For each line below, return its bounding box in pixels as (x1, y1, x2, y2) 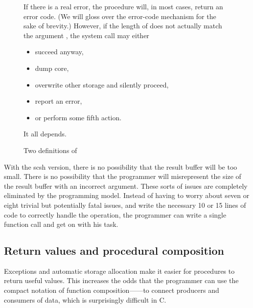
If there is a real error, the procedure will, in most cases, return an (23, 1, 223, 11)
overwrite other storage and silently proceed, (35, 79, 169, 89)
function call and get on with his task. (4, 219, 118, 229)
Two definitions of (23, 145, 77, 155)
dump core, (35, 63, 69, 73)
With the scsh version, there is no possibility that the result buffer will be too (4, 161, 237, 172)
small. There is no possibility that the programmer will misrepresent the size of (4, 171, 241, 181)
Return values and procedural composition (4, 243, 225, 258)
